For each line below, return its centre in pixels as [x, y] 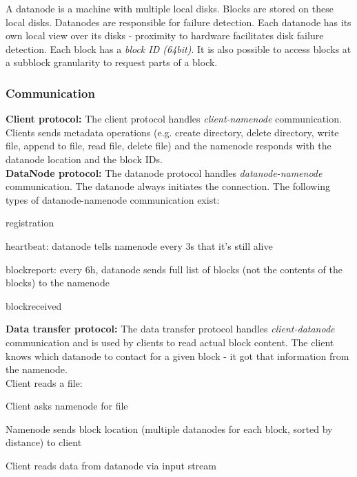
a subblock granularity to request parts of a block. [112, 62]
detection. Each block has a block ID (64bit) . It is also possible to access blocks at [178, 49]
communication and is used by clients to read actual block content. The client [170, 342]
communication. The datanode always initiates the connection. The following [168, 186]
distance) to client [44, 442]
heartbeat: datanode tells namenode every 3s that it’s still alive [139, 245]
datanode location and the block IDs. [84, 159]
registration [30, 223]
